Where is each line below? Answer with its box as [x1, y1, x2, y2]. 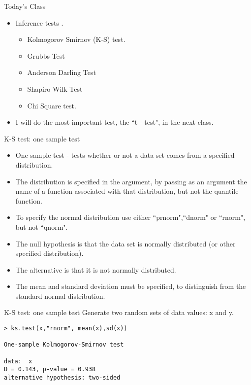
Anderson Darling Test [27, 67, 96, 77]
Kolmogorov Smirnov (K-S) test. [27, 34, 125, 44]
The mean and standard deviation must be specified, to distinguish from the [15, 281, 246, 291]
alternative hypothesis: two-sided [4, 374, 121, 381]
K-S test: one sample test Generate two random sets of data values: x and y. [4, 307, 234, 317]
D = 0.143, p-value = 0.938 [4, 366, 96, 373]
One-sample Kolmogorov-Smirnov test [4, 341, 124, 349]
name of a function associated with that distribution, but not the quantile [15, 186, 239, 196]
